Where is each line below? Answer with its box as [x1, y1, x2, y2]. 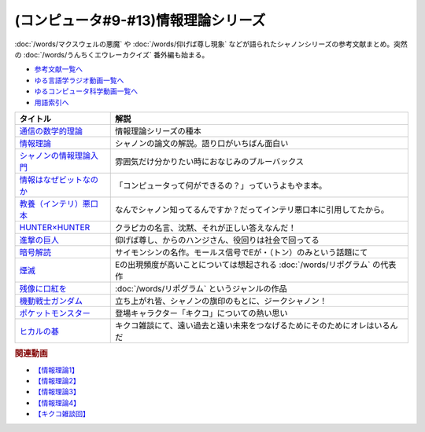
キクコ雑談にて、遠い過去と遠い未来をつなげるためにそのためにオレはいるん [114, 320, 398, 331]
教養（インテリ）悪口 [19, 198, 98, 209]
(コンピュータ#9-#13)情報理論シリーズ [14, 12, 266, 29]
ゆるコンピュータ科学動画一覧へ [34, 86, 138, 96]
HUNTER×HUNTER [19, 221, 91, 232]
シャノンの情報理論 [19, 150, 91, 161]
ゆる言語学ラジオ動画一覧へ [34, 75, 124, 85]
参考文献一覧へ [34, 64, 83, 74]
